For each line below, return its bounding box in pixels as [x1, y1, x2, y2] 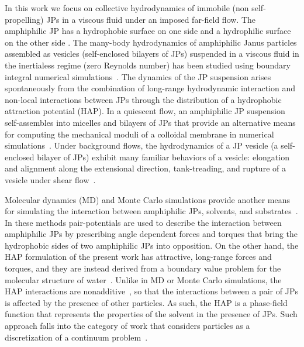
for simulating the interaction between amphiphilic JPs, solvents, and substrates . [5, 205, 298, 217]
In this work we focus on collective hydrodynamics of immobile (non [5, 2, 249, 13]
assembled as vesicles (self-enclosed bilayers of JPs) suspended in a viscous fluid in [5, 47, 299, 60]
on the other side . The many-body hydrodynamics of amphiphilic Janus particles [5, 36, 297, 48]
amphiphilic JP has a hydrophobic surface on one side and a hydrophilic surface [5, 25, 291, 37]
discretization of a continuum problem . [5, 331, 148, 343]
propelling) [5, 13, 44, 25]
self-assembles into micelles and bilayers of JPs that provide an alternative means [5, 116, 296, 128]
